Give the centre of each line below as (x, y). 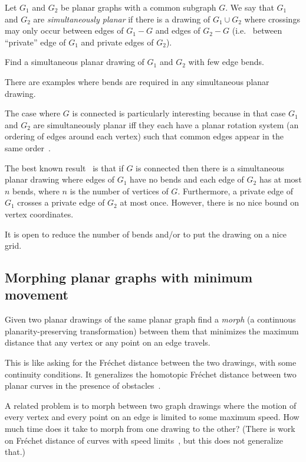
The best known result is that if (64, 167)
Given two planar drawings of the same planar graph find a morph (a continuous (150, 319)
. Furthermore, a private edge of (235, 191)
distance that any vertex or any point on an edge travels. (108, 342)
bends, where (36, 191)
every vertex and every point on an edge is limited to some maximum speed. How (152, 417)
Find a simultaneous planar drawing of (75, 62)
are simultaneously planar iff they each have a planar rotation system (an (166, 124)
